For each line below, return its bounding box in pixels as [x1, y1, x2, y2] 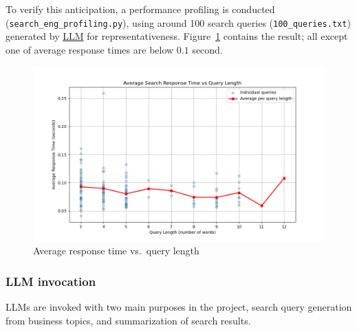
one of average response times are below [6, 42, 174, 56]
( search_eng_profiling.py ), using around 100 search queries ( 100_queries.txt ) [6, 15, 351, 30]
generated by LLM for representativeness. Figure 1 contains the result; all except [6, 29, 348, 43]
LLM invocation [6, 272, 96, 289]
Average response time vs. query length [33, 243, 199, 258]
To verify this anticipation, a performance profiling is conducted [6, 2, 275, 16]
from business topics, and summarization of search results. [6, 313, 251, 327]
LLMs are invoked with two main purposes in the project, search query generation [6, 300, 352, 314]
